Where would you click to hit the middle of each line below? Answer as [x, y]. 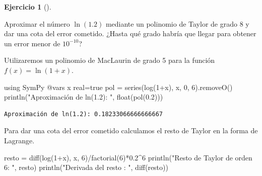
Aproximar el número [37, 23]
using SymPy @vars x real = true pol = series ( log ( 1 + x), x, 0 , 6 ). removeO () [118, 87]
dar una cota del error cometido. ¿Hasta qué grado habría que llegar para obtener [130, 33]
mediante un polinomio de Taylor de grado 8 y [177, 23]
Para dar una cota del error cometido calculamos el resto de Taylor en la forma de [131, 130]
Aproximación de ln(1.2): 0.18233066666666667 [83, 114]
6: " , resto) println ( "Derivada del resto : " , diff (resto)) [86, 167]
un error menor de [32, 43]
